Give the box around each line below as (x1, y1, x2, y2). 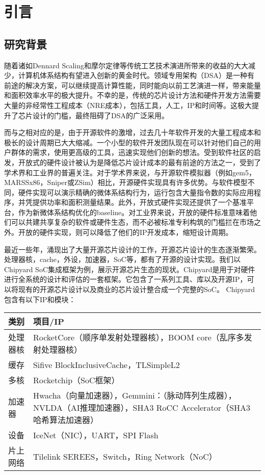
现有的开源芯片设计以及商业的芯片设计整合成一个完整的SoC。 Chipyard (18, 284, 255, 295)
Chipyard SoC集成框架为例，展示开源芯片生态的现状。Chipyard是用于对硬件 (4, 263, 255, 274)
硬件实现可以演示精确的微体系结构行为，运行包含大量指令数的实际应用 (18, 187, 254, 197)
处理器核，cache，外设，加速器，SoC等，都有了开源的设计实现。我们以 (4, 254, 241, 265)
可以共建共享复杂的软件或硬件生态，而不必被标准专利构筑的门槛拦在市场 (11, 217, 254, 227)
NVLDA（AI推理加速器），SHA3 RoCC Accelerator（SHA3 (33, 402, 251, 414)
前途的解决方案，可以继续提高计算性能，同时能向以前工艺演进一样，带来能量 (4, 80, 261, 90)
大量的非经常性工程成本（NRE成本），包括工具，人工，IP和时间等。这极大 (4, 99, 252, 110)
